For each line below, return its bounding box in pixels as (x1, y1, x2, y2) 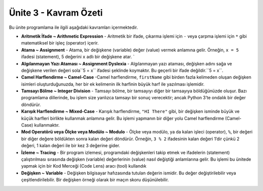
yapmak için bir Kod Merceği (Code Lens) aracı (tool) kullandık (21, 163, 147, 169)
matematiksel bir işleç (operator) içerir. (21, 40, 99, 46)
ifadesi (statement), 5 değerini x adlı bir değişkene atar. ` (21, 54, 135, 60)
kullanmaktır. (34, 122, 60, 128)
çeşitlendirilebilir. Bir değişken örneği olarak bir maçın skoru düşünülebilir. (21, 177, 169, 183)
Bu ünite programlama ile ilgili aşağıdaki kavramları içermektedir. (9, 24, 138, 30)
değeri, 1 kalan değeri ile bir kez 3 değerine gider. (21, 143, 120, 149)
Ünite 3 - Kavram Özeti (9, 7, 103, 18)
